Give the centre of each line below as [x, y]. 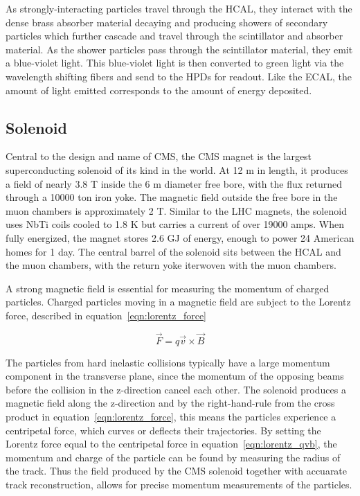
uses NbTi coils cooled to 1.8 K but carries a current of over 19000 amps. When [175, 224]
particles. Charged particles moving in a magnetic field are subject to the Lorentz [178, 302]
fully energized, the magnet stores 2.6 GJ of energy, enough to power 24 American [180, 237]
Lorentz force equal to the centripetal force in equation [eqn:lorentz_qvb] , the [171, 444]
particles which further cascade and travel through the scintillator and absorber [174, 36]
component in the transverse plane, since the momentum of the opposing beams [175, 376]
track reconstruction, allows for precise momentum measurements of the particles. [179, 485]
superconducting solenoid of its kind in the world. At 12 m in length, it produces [177, 169]
